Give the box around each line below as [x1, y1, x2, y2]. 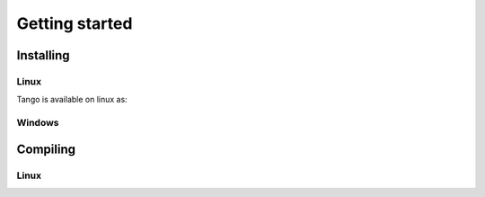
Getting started [16, 13, 133, 33]
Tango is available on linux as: [16, 94, 128, 105]
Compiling [16, 141, 76, 157]
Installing [16, 48, 71, 63]
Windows [16, 117, 59, 130]
